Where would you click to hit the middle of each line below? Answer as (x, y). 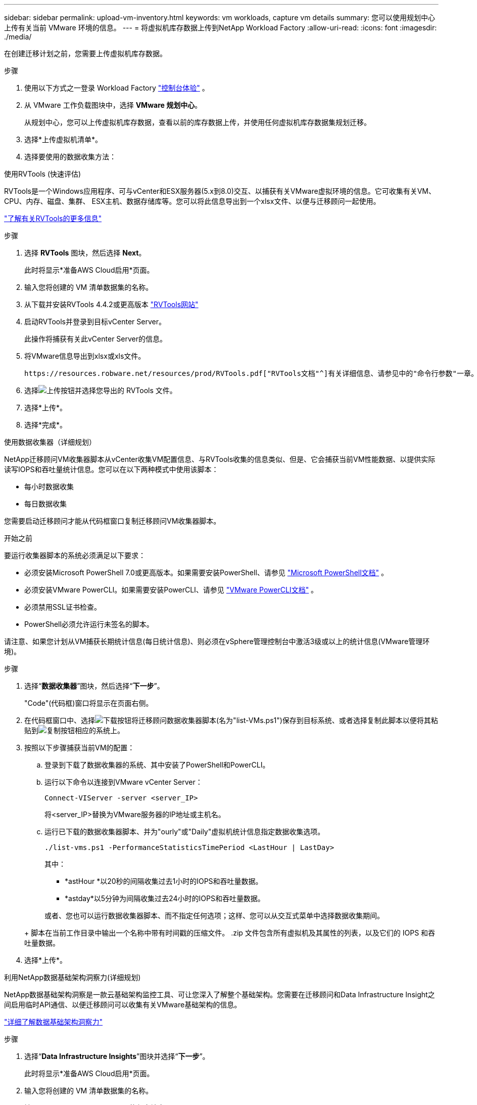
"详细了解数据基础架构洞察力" (54, 1022)
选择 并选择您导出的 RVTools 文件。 (101, 390)
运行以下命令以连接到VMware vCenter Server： (124, 782)
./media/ (18, 37)
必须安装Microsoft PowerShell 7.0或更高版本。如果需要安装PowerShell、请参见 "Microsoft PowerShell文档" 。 (206, 572)
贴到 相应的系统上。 (74, 730)
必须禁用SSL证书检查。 (63, 607)
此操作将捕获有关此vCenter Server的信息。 (96, 339)
